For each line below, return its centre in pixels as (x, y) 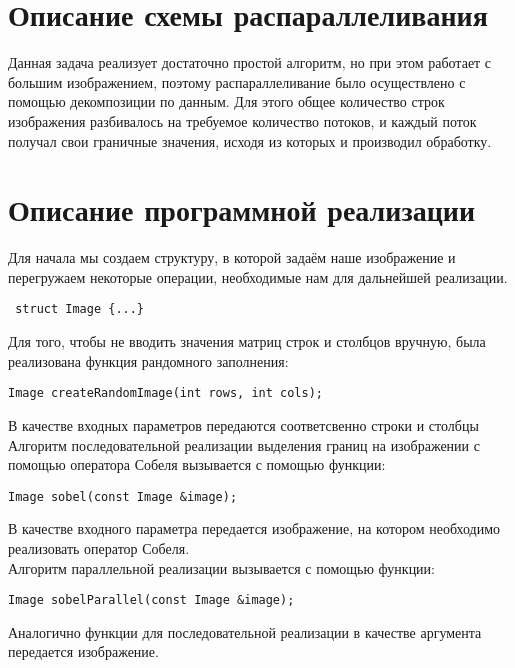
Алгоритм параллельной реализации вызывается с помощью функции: (221, 567)
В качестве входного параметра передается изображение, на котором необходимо (254, 528)
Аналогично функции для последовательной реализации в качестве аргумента (245, 631)
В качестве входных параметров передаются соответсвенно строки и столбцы (243, 424)
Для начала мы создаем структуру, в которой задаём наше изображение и (232, 257)
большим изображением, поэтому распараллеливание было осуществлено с (237, 81)
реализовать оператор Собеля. (99, 547)
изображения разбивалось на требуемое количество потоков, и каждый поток (242, 120)
